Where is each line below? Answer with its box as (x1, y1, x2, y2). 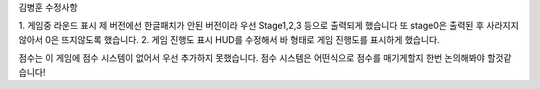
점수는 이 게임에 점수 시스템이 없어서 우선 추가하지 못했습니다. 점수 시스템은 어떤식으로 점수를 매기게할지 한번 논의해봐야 (18, 52, 485, 64)
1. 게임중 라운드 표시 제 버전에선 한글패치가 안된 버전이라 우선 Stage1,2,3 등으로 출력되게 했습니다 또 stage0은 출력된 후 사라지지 (18, 20, 519, 32)
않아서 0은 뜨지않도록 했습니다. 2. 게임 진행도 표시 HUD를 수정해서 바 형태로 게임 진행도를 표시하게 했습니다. (18, 33, 440, 45)
